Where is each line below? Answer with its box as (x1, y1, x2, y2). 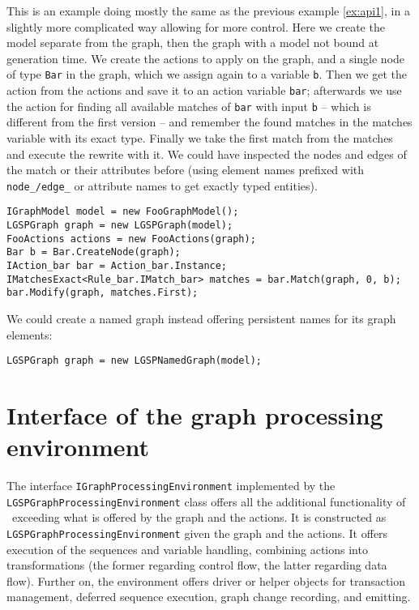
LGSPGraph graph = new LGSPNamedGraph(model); (6, 355, 262, 367)
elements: (6, 326, 53, 343)
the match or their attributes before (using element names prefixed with (6, 161, 365, 178)
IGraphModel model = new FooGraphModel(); (6, 206, 239, 218)
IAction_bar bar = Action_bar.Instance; (6, 260, 228, 271)
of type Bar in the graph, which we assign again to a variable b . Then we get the (6, 66, 407, 83)
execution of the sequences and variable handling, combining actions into (6, 540, 368, 557)
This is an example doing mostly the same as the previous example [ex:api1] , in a (6, 2, 410, 19)
